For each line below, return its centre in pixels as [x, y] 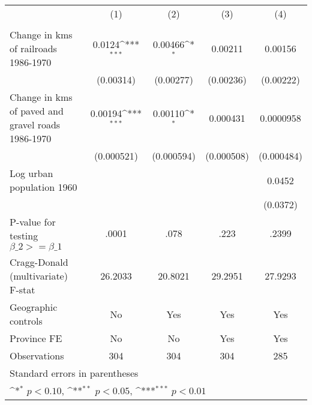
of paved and [37, 111]
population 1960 [43, 187]
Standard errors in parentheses [74, 373]
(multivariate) [39, 276]
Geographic [34, 307]
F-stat [22, 289]
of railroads [33, 48]
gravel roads [35, 124]
